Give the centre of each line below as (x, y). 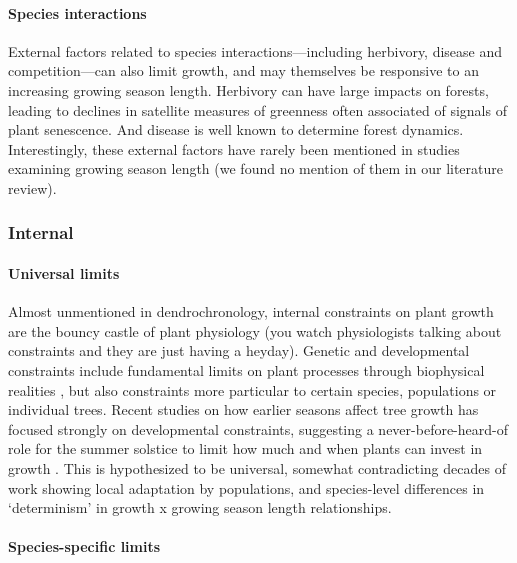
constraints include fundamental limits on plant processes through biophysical (246, 369)
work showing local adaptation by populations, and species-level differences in (246, 487)
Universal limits (64, 272)
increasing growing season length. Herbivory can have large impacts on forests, (248, 89)
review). (32, 187)
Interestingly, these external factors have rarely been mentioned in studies (234, 148)
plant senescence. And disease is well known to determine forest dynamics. (236, 129)
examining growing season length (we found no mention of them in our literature (255, 168)
